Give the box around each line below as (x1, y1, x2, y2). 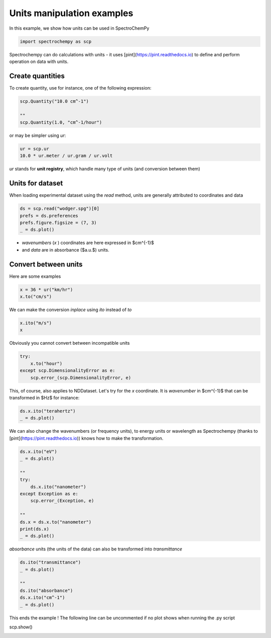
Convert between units (9, 260, 83, 269)
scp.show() (9, 624, 33, 630)
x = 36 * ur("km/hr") (20, 287, 73, 292)
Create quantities (9, 71, 65, 80)
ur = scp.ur (20, 146, 50, 151)
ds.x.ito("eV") (20, 448, 57, 454)
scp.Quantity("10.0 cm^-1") (20, 98, 89, 104)
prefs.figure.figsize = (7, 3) (20, 219, 97, 225)
